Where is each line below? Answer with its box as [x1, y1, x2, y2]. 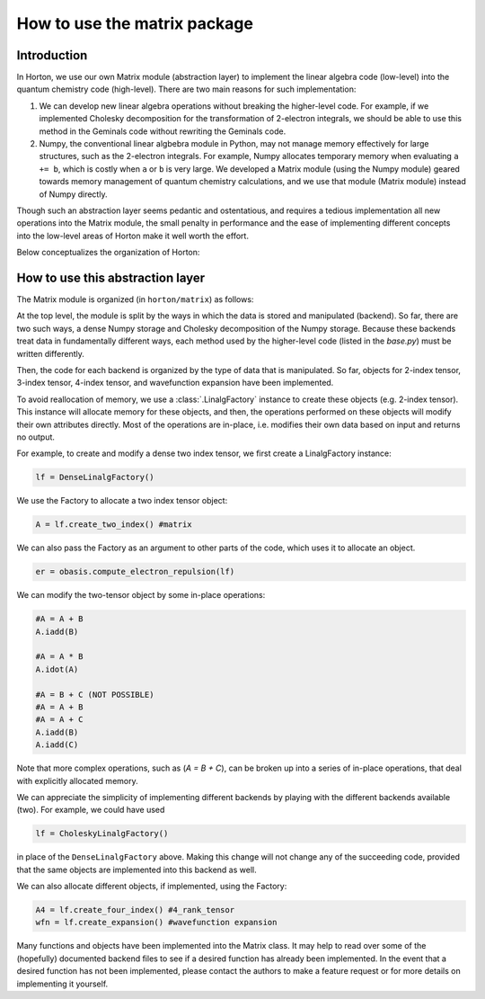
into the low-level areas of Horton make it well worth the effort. [16, 230, 249, 241]
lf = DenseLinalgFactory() [35, 472, 154, 483]
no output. [16, 432, 56, 442]
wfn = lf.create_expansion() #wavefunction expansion [35, 917, 278, 928]
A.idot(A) [35, 664, 79, 674]
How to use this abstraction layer [16, 270, 206, 285]
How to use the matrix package [16, 13, 253, 33]
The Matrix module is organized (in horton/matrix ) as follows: [16, 294, 254, 305]
